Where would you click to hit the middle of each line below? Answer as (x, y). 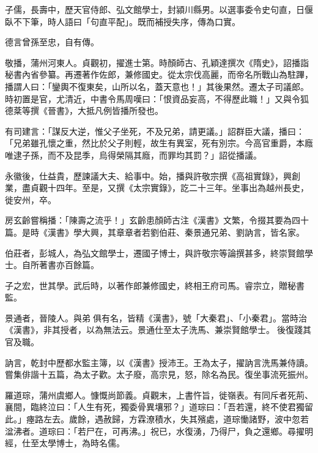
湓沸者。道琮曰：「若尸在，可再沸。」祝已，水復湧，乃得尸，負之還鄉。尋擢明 (159, 431)
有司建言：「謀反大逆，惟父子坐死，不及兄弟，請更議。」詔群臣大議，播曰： (155, 131)
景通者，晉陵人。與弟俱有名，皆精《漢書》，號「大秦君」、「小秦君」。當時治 (156, 317)
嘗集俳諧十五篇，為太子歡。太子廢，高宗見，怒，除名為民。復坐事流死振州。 (159, 374)
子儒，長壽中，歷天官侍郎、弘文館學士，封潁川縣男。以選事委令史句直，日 (155, 9)
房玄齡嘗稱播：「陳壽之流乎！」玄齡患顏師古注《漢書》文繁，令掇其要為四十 (157, 220)
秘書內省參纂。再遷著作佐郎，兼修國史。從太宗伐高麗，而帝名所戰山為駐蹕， (159, 74)
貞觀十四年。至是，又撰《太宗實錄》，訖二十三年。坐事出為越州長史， (169, 188)
